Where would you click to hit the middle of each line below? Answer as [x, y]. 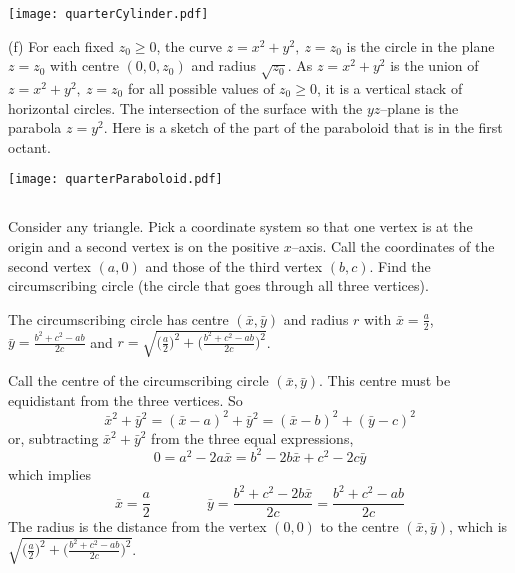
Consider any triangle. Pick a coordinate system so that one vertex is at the [240, 226]
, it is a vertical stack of [389, 88]
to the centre [359, 526]
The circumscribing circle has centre [118, 318]
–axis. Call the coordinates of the [393, 246]
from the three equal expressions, [252, 437]
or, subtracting [53, 437]
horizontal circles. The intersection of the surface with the [185, 107]
